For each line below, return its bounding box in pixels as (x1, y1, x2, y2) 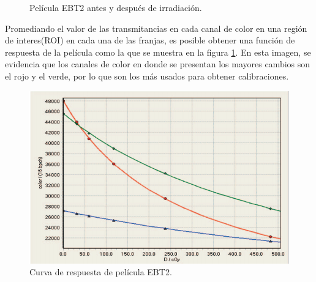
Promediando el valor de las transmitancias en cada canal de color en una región (5, 21, 307, 34)
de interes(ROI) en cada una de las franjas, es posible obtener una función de (5, 34, 295, 46)
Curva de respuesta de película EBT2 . (29, 265, 172, 278)
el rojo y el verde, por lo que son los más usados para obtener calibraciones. (5, 69, 289, 82)
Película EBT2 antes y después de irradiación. (29, 1, 202, 13)
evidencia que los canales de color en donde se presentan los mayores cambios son (5, 58, 310, 70)
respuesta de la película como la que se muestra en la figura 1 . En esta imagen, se (5, 45, 311, 58)
